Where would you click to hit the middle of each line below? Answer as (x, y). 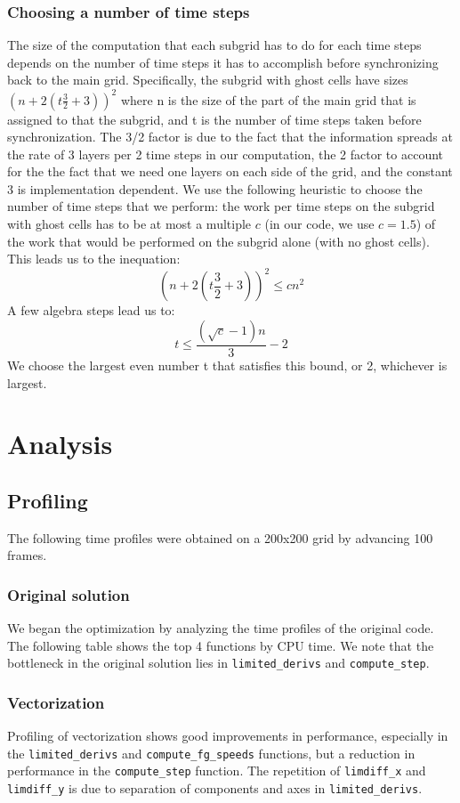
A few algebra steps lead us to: (91, 310)
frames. (27, 555)
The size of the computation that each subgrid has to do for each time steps (214, 45)
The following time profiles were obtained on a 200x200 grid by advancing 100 (220, 537)
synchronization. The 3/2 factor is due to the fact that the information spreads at (230, 137)
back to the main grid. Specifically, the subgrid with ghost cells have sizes (208, 80)
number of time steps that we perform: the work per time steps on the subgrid (221, 206)
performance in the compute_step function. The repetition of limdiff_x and (217, 771)
